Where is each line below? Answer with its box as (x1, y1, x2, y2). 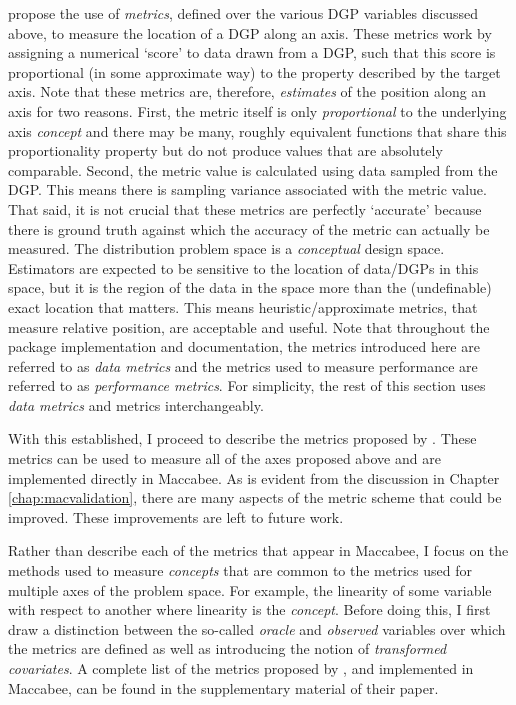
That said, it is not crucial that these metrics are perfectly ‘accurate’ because (8, 198, 482, 219)
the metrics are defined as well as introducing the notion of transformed (8, 638, 447, 659)
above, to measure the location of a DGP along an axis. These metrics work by (8, 22, 492, 43)
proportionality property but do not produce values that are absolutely (8, 140, 443, 161)
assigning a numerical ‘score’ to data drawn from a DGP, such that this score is (8, 42, 496, 63)
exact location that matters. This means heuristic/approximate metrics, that (8, 296, 478, 317)
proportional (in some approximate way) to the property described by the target (8, 61, 501, 82)
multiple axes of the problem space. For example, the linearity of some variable (8, 579, 492, 600)
